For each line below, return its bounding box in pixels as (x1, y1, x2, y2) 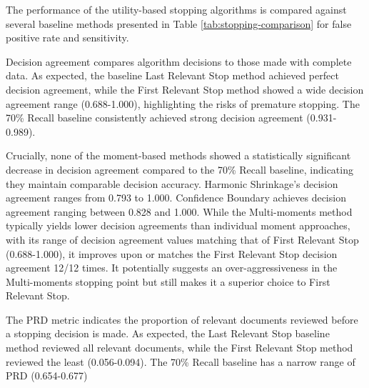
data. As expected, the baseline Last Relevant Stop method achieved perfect (6, 68, 339, 83)
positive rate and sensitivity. (6, 30, 129, 45)
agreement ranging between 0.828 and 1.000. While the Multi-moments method (6, 204, 353, 219)
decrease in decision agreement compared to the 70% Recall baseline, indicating (6, 161, 353, 176)
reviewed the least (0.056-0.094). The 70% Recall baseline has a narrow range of (6, 354, 355, 369)
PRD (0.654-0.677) (6, 368, 88, 383)
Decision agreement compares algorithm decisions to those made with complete (6, 54, 352, 69)
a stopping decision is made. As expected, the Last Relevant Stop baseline (6, 326, 330, 341)
